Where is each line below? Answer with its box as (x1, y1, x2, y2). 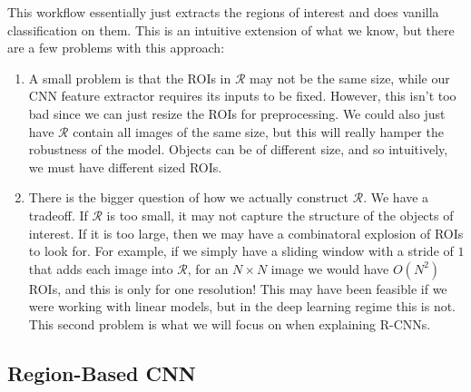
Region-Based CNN (7, 358, 196, 387)
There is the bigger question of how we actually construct (28, 188, 349, 207)
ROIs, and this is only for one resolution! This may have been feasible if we (28, 279, 447, 298)
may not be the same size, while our (250, 68, 450, 87)
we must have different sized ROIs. (28, 157, 222, 176)
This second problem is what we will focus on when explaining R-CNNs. (28, 314, 431, 333)
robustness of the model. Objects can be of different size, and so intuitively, (28, 140, 448, 159)
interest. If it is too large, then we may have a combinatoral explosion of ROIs (28, 223, 464, 242)
